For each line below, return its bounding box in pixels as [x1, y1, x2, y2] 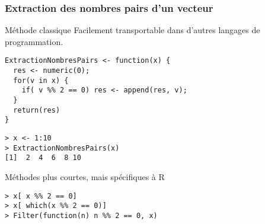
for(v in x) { [13, 76, 69, 85]
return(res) [13, 105, 60, 114]
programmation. [5, 35, 63, 47]
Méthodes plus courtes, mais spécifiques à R [5, 170, 165, 183]
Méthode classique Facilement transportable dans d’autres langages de [5, 24, 260, 36]
